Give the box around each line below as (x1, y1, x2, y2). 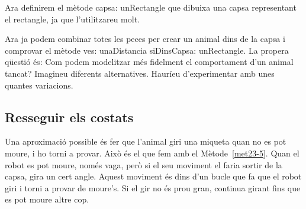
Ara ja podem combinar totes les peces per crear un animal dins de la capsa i (5, 32, 285, 45)
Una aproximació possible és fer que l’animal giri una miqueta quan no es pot (5, 135, 286, 148)
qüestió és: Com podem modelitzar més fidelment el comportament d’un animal (5, 55, 294, 68)
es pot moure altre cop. (5, 193, 89, 205)
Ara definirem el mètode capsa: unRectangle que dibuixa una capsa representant (5, 1, 297, 13)
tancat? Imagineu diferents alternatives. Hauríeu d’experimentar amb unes (5, 67, 275, 79)
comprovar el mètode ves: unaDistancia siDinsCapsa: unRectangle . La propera (5, 44, 289, 56)
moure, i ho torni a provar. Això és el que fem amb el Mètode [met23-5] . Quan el (5, 146, 299, 159)
